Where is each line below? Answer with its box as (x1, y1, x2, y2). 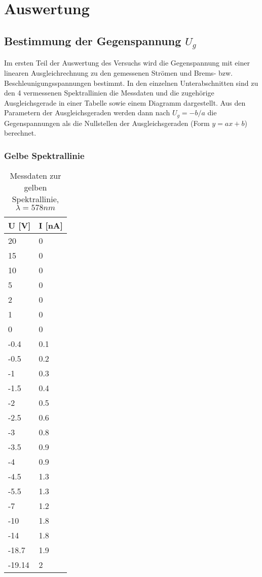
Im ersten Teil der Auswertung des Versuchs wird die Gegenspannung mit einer (4, 57, 250, 68)
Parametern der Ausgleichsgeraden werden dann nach (4, 107, 170, 118)
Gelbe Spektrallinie (4, 149, 85, 162)
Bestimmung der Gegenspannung (4, 33, 181, 48)
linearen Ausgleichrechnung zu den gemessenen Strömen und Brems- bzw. (4, 67, 233, 78)
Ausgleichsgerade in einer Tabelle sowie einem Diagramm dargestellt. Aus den (4, 97, 246, 108)
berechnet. (4, 127, 36, 138)
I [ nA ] (39, 219, 63, 232)
